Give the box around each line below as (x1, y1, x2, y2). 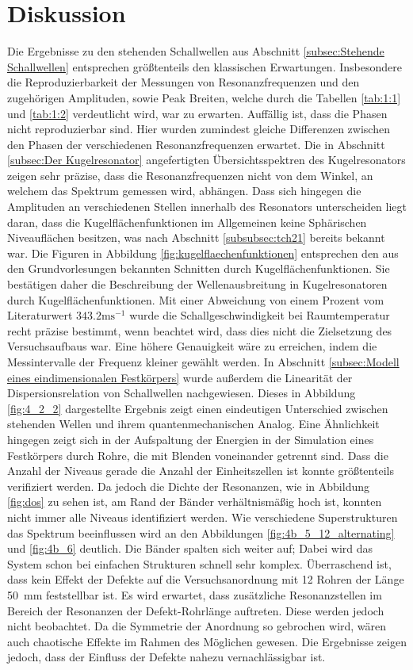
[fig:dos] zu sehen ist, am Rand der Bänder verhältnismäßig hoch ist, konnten (7, 493, 382, 510)
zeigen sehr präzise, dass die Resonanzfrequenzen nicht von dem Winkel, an (7, 167, 373, 183)
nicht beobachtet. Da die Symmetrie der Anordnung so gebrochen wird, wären (7, 618, 387, 634)
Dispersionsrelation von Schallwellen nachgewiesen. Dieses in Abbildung (7, 385, 356, 401)
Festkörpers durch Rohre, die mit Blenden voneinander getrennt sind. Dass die (7, 446, 388, 463)
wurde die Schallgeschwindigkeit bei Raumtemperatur (129, 307, 390, 324)
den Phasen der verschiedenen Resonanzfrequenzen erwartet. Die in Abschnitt (7, 136, 385, 152)
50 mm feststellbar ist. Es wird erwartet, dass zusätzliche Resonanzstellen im (7, 586, 382, 603)
